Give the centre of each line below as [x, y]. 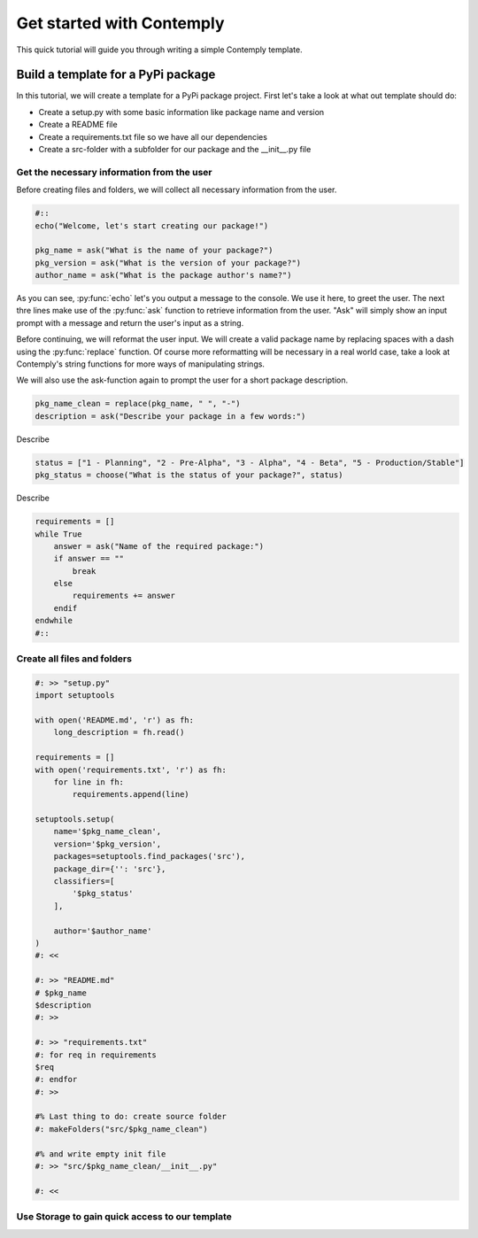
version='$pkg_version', [108, 844]
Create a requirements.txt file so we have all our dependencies [153, 136]
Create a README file [78, 125]
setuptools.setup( [75, 820]
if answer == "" [89, 559]
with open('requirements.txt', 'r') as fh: [131, 770]
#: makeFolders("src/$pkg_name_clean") [121, 1129]
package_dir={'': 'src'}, [110, 869]
